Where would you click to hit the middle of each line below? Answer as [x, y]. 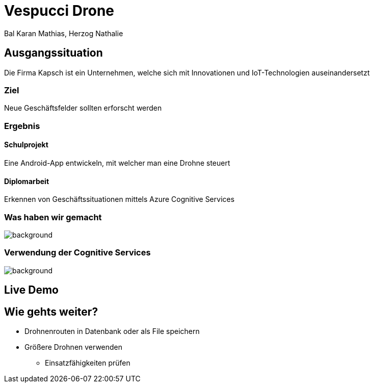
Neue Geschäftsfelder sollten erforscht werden [83, 108]
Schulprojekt [26, 145]
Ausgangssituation [54, 53]
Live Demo [31, 290]
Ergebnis [22, 126]
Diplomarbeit [27, 181]
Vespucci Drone [59, 11]
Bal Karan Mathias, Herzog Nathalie [64, 33]
